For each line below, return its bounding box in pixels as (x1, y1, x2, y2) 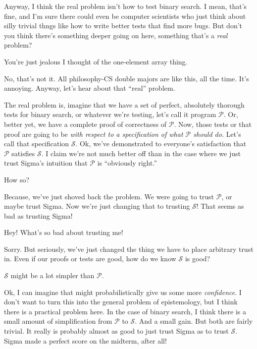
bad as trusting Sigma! (4, 210, 73, 221)
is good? (185, 253, 210, 264)
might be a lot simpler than (10, 270, 95, 281)
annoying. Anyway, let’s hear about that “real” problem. (4, 83, 175, 93)
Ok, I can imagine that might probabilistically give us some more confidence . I (4, 287, 242, 297)
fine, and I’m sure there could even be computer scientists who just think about (4, 10, 246, 21)
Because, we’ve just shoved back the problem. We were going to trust (4, 191, 214, 201)
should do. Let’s (193, 128, 241, 139)
